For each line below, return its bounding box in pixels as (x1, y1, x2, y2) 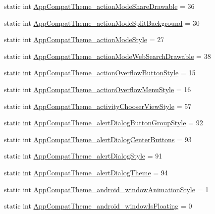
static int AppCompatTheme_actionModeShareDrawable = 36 (4, 1, 195, 11)
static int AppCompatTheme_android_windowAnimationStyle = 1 (4, 184, 209, 194)
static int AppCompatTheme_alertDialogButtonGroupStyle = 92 (4, 117, 203, 128)
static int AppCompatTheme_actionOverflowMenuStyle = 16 (4, 84, 191, 94)
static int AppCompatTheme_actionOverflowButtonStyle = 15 (4, 67, 196, 78)
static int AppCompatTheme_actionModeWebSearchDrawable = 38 (4, 51, 211, 61)
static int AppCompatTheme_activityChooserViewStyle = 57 (4, 101, 192, 111)
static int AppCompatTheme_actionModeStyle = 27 (4, 34, 164, 45)
